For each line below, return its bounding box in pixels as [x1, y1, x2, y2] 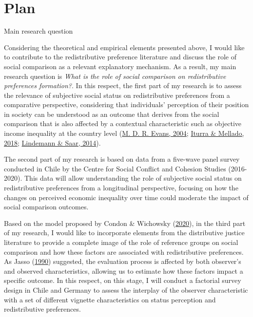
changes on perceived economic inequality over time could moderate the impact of [4, 192, 249, 202]
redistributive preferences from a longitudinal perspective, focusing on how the [4, 183, 238, 193]
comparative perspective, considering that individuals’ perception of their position [4, 99, 249, 110]
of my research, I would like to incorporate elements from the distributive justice [4, 227, 245, 238]
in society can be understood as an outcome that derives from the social [4, 109, 219, 119]
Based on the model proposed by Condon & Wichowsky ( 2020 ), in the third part [4, 218, 246, 228]
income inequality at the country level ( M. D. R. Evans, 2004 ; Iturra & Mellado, [4, 128, 244, 138]
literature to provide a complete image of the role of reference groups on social [4, 237, 238, 247]
